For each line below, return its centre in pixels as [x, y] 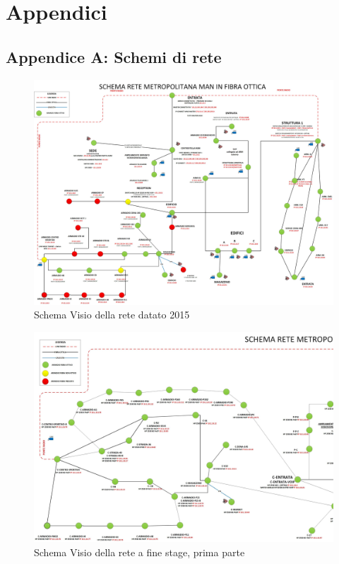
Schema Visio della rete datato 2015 [112, 315]
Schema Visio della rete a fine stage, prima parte [139, 552]
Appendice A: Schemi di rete [114, 56]
